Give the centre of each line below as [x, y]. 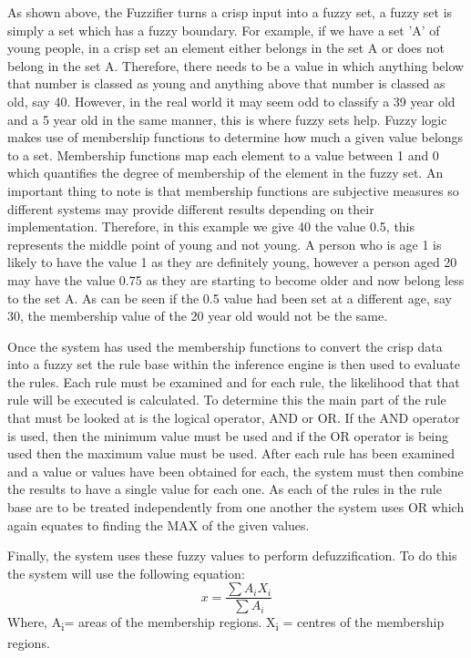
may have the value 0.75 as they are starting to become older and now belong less [236, 279]
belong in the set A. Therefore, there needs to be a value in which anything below [236, 65]
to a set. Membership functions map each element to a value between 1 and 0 [223, 154]
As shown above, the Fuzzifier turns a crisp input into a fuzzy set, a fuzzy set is [230, 12]
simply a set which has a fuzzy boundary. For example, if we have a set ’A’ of [224, 30]
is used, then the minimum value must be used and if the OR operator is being [228, 435]
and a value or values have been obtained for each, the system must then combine [235, 471]
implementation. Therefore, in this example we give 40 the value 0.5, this [211, 226]
